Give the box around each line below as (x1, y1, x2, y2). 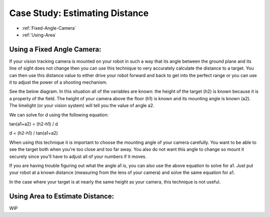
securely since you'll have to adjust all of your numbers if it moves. (9, 153, 147, 159)
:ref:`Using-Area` (21, 32, 57, 38)
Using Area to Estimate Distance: (9, 192, 114, 200)
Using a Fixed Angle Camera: (9, 45, 101, 54)
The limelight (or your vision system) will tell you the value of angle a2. (9, 103, 154, 109)
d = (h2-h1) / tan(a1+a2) (9, 130, 58, 136)
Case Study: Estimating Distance (9, 8, 149, 19)
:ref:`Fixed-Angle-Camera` (21, 25, 76, 31)
